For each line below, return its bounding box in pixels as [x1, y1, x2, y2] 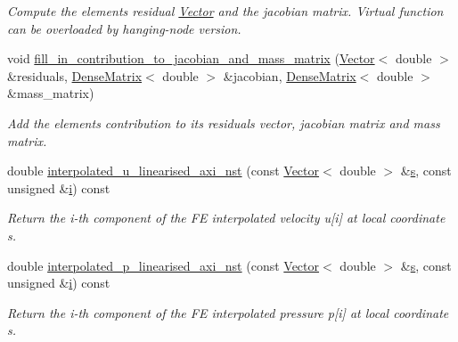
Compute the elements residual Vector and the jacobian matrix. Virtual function [7, 2, 444, 20]
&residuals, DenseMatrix [7, 66, 143, 85]
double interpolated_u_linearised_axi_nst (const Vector [7, 161, 320, 180]
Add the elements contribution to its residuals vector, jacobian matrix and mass [7, 113, 440, 132]
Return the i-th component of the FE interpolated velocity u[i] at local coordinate [7, 208, 446, 227]
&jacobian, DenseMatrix [223, 66, 356, 85]
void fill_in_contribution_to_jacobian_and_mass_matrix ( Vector [7, 49, 375, 68]
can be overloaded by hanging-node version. [7, 19, 241, 37]
